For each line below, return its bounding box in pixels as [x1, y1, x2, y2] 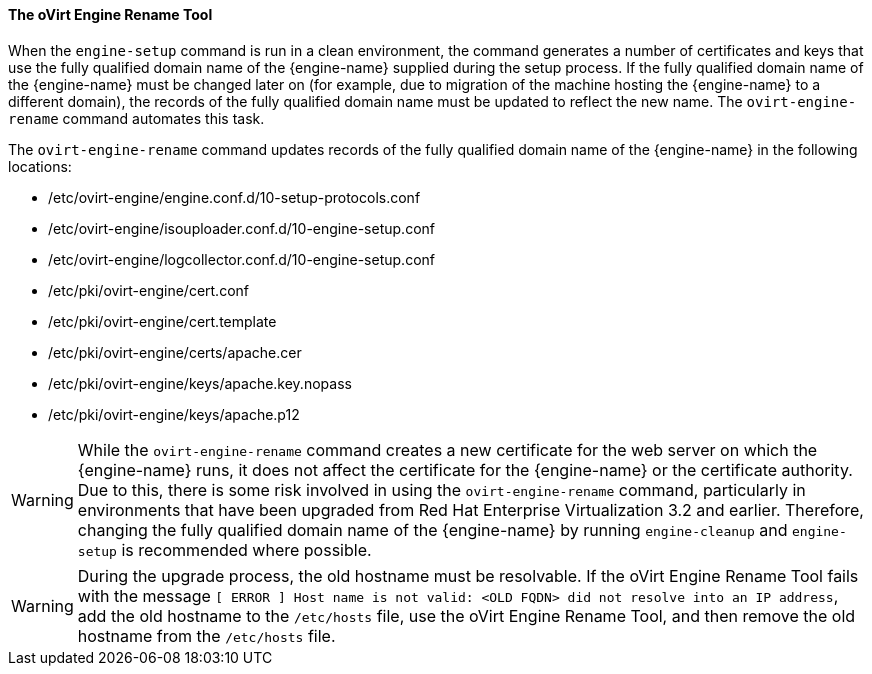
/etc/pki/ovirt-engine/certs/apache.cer [48, 343, 302, 361]
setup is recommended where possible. [77, 539, 372, 560]
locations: [8, 157, 72, 175]
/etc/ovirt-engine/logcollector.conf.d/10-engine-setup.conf [48, 250, 435, 268]
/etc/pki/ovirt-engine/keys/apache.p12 [48, 405, 300, 423]
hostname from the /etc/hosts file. [77, 625, 336, 646]
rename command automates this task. [8, 109, 265, 127]
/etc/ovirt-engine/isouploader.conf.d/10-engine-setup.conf [48, 219, 435, 237]
